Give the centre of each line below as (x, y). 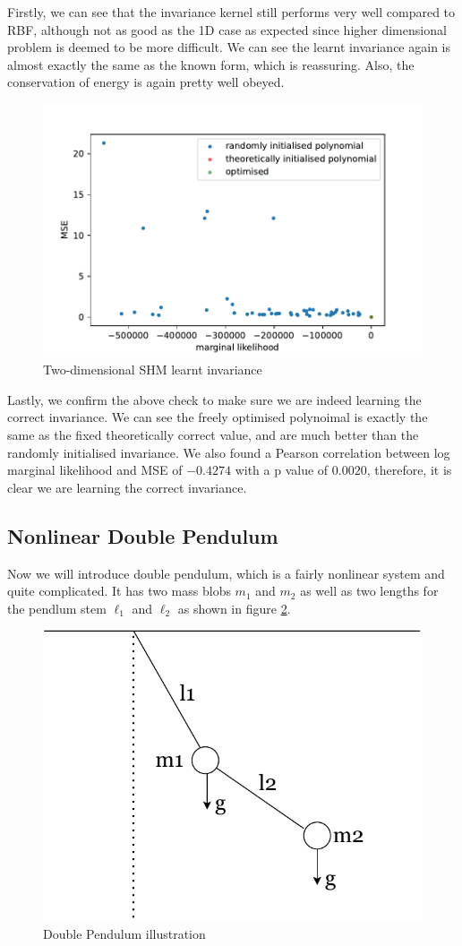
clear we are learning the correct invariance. (127, 487)
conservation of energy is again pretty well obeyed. (146, 82)
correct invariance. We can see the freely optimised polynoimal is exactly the (218, 417)
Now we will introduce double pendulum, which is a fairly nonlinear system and (226, 573)
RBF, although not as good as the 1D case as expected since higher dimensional (227, 29)
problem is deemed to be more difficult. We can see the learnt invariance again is (229, 47)
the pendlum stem (57, 608)
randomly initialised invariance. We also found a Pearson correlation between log (229, 452)
